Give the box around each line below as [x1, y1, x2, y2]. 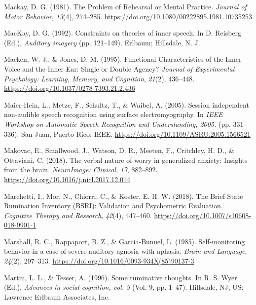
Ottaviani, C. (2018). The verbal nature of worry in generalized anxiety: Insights [4, 154, 248, 165]
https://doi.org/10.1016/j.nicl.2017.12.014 [4, 174, 131, 184]
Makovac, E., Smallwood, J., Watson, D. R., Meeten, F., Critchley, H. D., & [4, 145, 234, 155]
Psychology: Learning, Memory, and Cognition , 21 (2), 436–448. [4, 73, 195, 83]
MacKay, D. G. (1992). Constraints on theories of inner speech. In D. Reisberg [4, 28, 242, 38]
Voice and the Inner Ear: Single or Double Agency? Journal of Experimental [4, 63, 235, 74]
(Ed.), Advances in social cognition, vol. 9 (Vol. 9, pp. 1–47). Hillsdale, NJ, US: [4, 282, 244, 292]
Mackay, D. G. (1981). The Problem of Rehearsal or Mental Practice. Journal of [4, 1, 247, 11]
